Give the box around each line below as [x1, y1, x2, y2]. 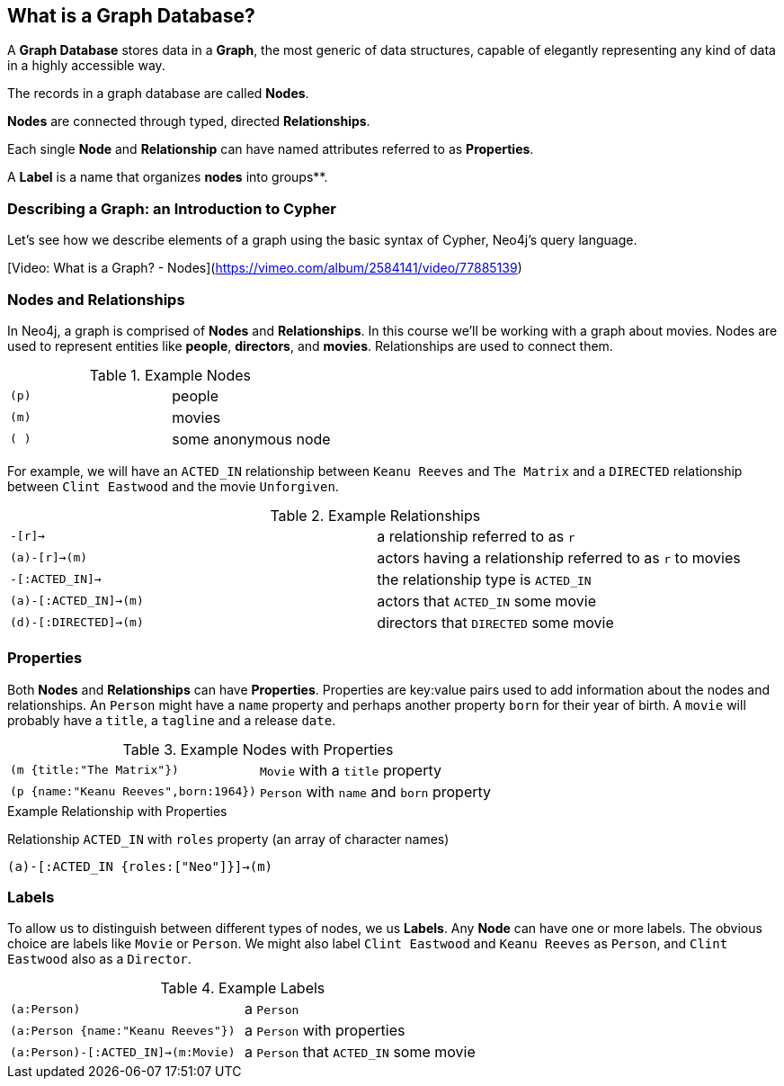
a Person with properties [244, 1021, 405, 1040]
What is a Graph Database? [7, 4, 255, 27]
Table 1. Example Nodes [89, 365, 251, 384]
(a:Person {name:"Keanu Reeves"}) [10, 1023, 236, 1037]
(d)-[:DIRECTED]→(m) [10, 615, 144, 630]
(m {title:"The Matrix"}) [10, 763, 179, 777]
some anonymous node [172, 429, 331, 448]
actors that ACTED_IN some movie [377, 591, 597, 610]
